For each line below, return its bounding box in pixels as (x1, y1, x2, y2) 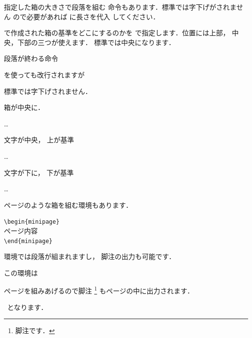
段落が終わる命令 (4, 53, 58, 63)
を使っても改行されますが (4, 69, 85, 79)
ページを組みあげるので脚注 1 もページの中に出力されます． (4, 284, 194, 296)
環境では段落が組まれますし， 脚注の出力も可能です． (4, 251, 176, 261)
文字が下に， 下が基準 (4, 167, 74, 177)
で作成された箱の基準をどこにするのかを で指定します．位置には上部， (4, 28, 230, 38)
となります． (7, 302, 48, 312)
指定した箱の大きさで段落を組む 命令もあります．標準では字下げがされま (4, 2, 236, 12)
